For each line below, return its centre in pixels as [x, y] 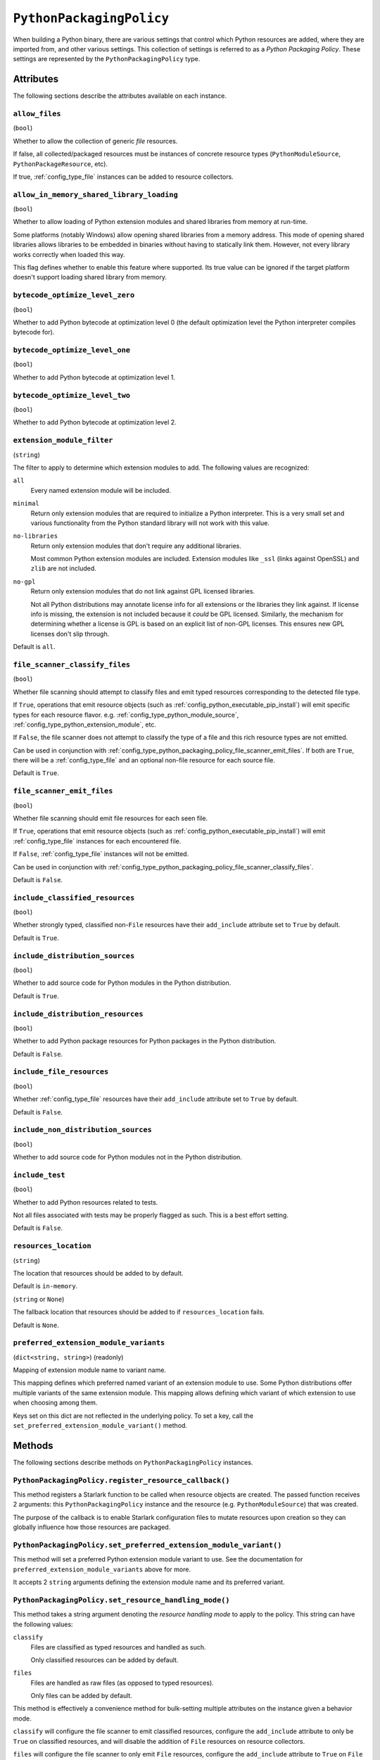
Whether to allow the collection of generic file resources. [95, 141]
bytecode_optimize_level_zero [74, 295]
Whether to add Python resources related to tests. [85, 1202]
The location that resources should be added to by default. [98, 1273]
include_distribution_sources [74, 956]
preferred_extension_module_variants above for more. [102, 1569]
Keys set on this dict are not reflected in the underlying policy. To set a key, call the [133, 1416]
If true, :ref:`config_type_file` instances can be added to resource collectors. [123, 177]
